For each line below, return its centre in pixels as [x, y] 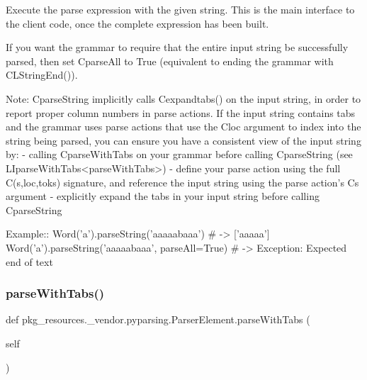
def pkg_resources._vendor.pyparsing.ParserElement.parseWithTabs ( [158, 319]
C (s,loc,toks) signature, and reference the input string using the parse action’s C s [182, 182]
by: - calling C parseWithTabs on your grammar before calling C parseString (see [179, 154]
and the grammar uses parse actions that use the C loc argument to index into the [183, 127]
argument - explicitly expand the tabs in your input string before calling [163, 196]
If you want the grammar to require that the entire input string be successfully [177, 47]
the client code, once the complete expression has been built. [137, 23]
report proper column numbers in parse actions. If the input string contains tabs [181, 112]
